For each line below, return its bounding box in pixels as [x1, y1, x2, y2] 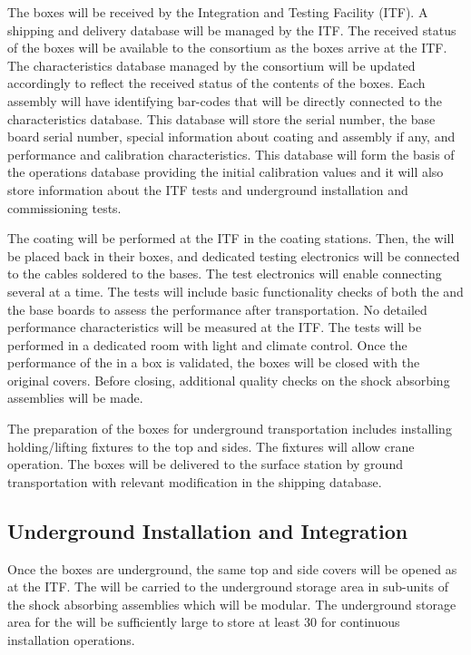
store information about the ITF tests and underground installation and [7, 180, 408, 199]
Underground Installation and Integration [7, 516, 408, 544]
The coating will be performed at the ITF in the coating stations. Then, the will [7, 229, 455, 248]
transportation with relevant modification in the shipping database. [7, 472, 382, 491]
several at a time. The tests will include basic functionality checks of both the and [7, 281, 464, 300]
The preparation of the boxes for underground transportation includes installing [7, 419, 452, 438]
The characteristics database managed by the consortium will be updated [7, 55, 416, 74]
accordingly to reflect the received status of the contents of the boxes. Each [7, 73, 426, 93]
